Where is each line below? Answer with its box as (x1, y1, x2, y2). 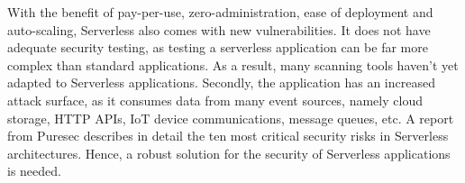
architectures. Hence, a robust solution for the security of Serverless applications (7, 143, 451, 162)
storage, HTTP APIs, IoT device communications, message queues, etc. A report (7, 108, 454, 127)
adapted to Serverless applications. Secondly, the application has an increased (7, 73, 435, 92)
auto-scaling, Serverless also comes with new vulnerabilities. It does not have (7, 20, 431, 39)
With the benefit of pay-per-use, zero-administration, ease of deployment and (7, 3, 433, 21)
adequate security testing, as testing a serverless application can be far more (7, 38, 428, 57)
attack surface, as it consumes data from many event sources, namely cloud (7, 90, 423, 109)
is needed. (7, 161, 61, 180)
